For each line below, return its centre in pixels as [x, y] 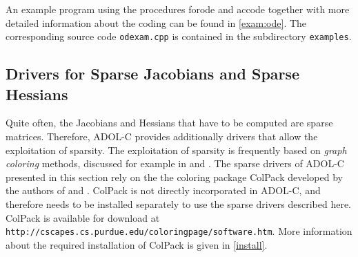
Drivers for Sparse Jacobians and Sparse [153, 74]
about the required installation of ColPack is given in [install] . [137, 244]
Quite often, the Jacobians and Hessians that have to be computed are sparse [169, 123]
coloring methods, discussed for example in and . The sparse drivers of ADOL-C [175, 163]
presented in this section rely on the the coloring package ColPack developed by [174, 177]
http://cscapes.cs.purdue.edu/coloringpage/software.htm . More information [179, 231]
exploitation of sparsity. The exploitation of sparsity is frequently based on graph [176, 150]
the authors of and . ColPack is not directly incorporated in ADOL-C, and [163, 190]
